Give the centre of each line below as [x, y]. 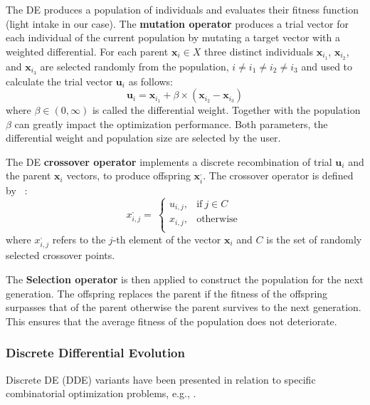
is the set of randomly [314, 239]
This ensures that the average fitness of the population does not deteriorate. [171, 321]
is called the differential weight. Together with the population [226, 110]
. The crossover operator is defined [278, 175]
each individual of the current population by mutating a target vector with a [173, 37]
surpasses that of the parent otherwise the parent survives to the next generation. [184, 307]
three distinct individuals [258, 51]
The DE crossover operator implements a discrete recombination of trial [169, 161]
